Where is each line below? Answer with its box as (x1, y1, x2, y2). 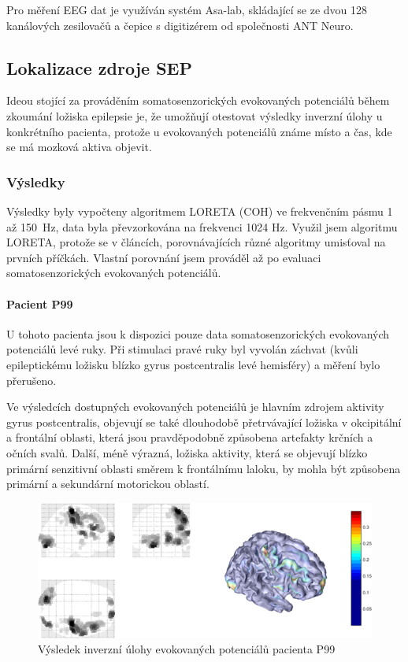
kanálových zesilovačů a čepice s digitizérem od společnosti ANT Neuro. (6, 17, 354, 33)
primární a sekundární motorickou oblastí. (6, 475, 210, 492)
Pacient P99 (6, 295, 73, 312)
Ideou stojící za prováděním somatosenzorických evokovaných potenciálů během (6, 92, 390, 109)
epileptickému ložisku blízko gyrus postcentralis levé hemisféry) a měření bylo (6, 356, 380, 372)
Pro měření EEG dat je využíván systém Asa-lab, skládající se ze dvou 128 (6, 2, 368, 17)
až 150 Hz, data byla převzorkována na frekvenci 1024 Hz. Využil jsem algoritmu (6, 218, 398, 235)
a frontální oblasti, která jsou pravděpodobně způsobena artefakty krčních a (6, 429, 373, 446)
